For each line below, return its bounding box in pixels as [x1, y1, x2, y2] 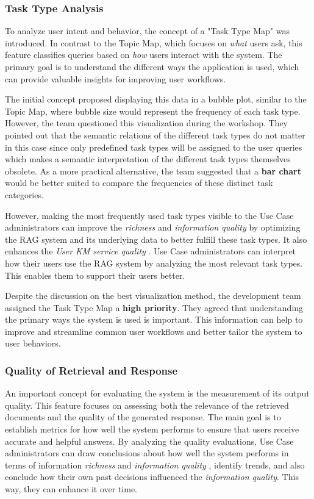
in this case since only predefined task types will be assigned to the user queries [5, 140, 302, 153]
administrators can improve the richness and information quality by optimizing [5, 221, 301, 234]
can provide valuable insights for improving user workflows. [5, 72, 226, 85]
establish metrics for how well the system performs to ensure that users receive [5, 423, 299, 436]
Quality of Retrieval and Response [5, 362, 178, 378]
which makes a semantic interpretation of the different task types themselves [5, 153, 291, 165]
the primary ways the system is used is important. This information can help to [5, 313, 303, 326]
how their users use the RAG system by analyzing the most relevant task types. [5, 256, 303, 269]
